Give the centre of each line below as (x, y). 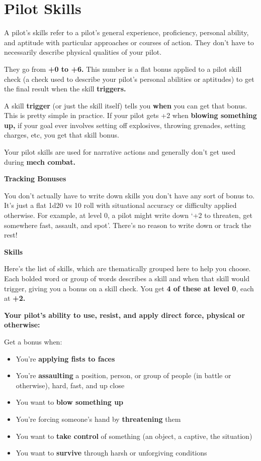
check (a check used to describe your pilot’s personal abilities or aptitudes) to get (129, 79)
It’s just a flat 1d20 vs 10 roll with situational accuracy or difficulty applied (120, 205)
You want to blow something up (70, 402)
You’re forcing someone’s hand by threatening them (98, 419)
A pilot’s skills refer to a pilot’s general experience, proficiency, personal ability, (126, 32)
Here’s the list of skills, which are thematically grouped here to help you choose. (127, 268)
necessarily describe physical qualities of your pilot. (83, 52)
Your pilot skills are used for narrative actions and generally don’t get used (120, 152)
